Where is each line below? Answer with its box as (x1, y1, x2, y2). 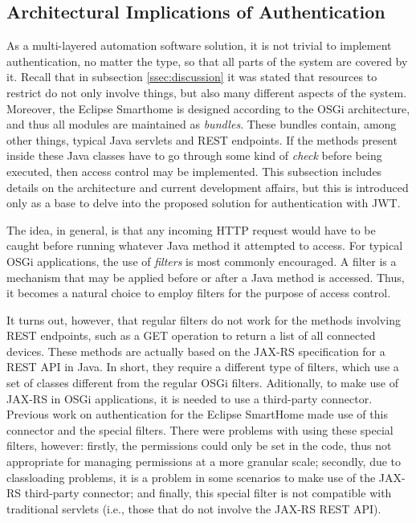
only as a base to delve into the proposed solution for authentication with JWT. (6, 194, 401, 211)
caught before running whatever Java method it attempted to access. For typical (6, 237, 403, 254)
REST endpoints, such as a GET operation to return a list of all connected (6, 327, 376, 344)
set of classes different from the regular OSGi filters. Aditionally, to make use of (6, 374, 399, 391)
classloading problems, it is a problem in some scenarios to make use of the (6, 468, 376, 485)
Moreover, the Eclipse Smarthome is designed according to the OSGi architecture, (6, 100, 410, 116)
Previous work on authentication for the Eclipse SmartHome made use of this (6, 406, 388, 423)
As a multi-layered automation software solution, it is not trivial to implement (6, 37, 392, 54)
